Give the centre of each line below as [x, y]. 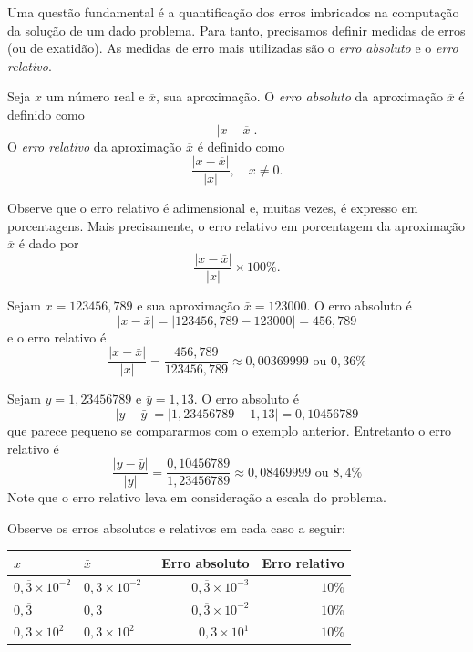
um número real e [95, 96]
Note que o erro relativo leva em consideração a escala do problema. [197, 497]
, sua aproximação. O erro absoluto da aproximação [300, 96]
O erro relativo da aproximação [95, 146]
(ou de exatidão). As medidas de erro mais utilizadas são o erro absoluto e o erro [233, 48]
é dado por [49, 243]
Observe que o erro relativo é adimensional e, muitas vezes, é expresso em [213, 208]
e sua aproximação [189, 305]
